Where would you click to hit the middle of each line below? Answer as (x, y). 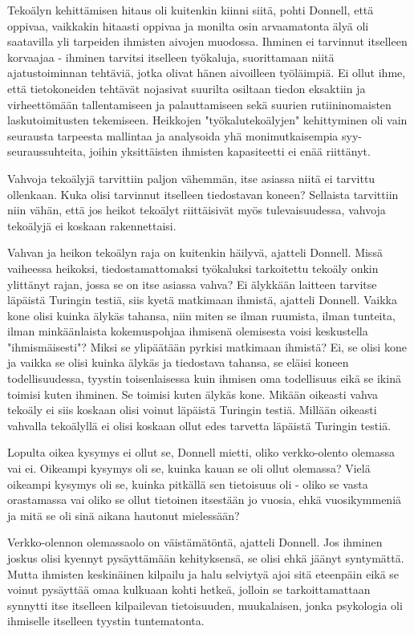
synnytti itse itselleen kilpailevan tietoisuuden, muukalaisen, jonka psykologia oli (205, 605)
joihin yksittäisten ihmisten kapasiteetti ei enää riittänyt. (230, 151)
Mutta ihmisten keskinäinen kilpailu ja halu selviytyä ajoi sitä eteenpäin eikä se (203, 573)
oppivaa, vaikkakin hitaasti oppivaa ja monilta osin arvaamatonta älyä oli (188, 25)
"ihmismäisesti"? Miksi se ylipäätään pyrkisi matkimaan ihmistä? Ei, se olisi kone (207, 346)
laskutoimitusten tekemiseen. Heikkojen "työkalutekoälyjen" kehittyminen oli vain (207, 120)
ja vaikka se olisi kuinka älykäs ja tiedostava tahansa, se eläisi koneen (178, 362)
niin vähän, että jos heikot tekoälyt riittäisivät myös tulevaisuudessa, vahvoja (197, 210)
